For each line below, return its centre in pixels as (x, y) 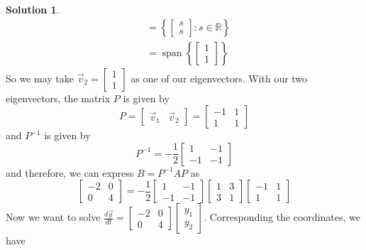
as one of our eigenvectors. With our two (219, 78)
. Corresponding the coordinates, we (282, 217)
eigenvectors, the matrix (58, 98)
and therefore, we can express (70, 172)
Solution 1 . (33, 9)
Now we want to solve (53, 217)
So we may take (40, 78)
